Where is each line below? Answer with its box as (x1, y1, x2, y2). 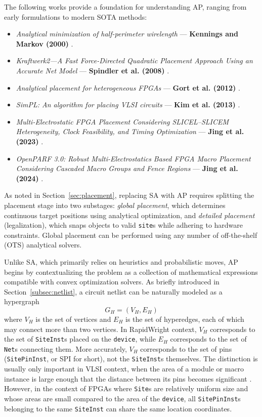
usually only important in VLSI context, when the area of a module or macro (4, 363, 244, 374)
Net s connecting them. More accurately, (4, 343, 127, 354)
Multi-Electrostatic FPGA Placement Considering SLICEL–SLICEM (16, 116, 229, 127)
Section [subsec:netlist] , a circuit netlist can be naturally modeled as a (4, 286, 223, 297)
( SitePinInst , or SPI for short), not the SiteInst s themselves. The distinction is (4, 353, 258, 364)
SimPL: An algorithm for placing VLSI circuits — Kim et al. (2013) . (16, 99, 240, 110)
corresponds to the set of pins (140, 343, 232, 354)
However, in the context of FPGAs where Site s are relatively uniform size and (4, 383, 248, 394)
